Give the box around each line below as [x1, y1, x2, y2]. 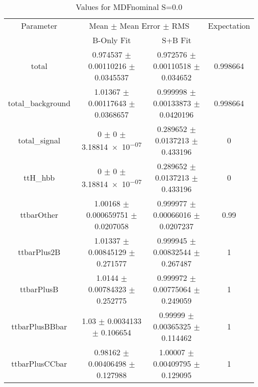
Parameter [21, 20, 58, 31]
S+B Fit [162, 34, 192, 46]
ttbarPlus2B [18, 246, 61, 258]
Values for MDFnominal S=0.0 [75, 1, 183, 12]
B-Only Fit [92, 34, 131, 46]
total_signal [18, 134, 61, 146]
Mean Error [120, 20, 161, 31]
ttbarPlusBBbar [11, 321, 67, 332]
